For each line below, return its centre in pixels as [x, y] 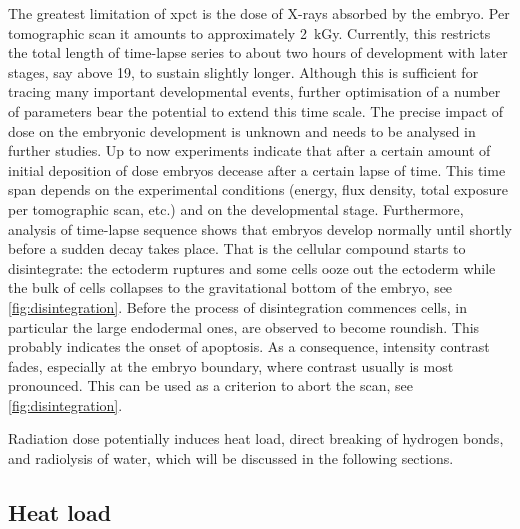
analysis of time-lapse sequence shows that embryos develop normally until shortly [260, 228]
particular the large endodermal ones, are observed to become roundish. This [244, 326]
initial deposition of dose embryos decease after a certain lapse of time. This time [257, 169]
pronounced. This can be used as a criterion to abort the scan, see [210, 385]
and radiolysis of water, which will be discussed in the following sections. [231, 458]
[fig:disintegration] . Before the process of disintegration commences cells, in [237, 306]
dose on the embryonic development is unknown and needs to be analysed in [242, 130]
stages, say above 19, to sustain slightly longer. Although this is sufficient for [243, 71]
